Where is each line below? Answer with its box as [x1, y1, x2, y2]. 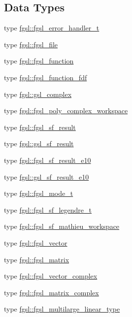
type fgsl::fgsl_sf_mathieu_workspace [4, 221, 120, 231]
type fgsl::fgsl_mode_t [4, 188, 73, 198]
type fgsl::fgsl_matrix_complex [4, 287, 99, 297]
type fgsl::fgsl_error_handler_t [4, 23, 99, 33]
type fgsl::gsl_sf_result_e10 [4, 171, 89, 182]
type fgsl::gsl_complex [4, 89, 72, 99]
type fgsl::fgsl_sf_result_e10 [4, 155, 91, 165]
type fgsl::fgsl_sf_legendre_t [4, 204, 92, 215]
